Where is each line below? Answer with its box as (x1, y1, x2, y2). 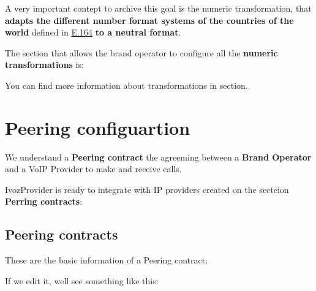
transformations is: (5, 58, 84, 71)
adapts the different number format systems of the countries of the (5, 13, 294, 26)
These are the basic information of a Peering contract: (5, 254, 208, 266)
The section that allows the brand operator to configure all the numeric (5, 46, 278, 59)
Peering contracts (5, 225, 118, 244)
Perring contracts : (5, 195, 83, 208)
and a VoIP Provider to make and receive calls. (5, 162, 182, 175)
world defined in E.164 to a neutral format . (5, 26, 181, 39)
